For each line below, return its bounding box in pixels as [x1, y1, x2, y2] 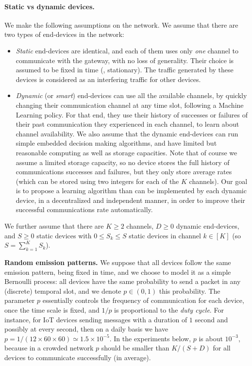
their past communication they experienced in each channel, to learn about [16, 119, 239, 129]
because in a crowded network [4, 343, 94, 353]
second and [195, 314, 228, 324]
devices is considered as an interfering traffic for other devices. [16, 74, 201, 84]
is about [199, 333, 223, 343]
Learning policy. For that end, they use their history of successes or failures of [16, 109, 248, 119]
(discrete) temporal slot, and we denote [4, 285, 121, 296]
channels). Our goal [189, 176, 248, 186]
